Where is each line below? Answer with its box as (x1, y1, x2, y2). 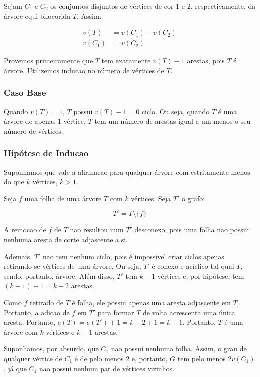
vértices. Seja (131, 193, 171, 203)
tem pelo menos (177, 353, 226, 363)
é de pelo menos (74, 353, 124, 363)
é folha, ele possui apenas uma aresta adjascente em (72, 297, 231, 307)
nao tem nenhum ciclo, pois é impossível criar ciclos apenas (42, 251, 224, 261)
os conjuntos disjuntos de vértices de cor (50, 1, 174, 11)
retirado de (29, 297, 63, 307)
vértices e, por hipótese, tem (157, 270, 244, 281)
